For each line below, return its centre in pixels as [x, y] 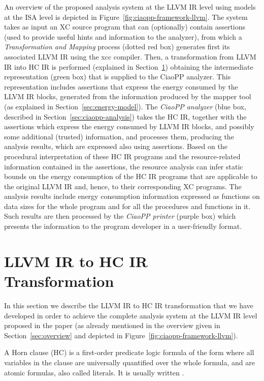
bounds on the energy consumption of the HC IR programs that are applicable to [131, 176]
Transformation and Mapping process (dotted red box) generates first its [117, 47]
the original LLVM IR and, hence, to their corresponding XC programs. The [123, 186]
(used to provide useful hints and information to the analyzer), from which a [123, 36]
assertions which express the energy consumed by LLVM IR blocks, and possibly [129, 126]
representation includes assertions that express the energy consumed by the [121, 86]
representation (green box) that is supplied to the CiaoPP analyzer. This [118, 77]
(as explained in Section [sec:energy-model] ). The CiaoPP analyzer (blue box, [125, 106]
